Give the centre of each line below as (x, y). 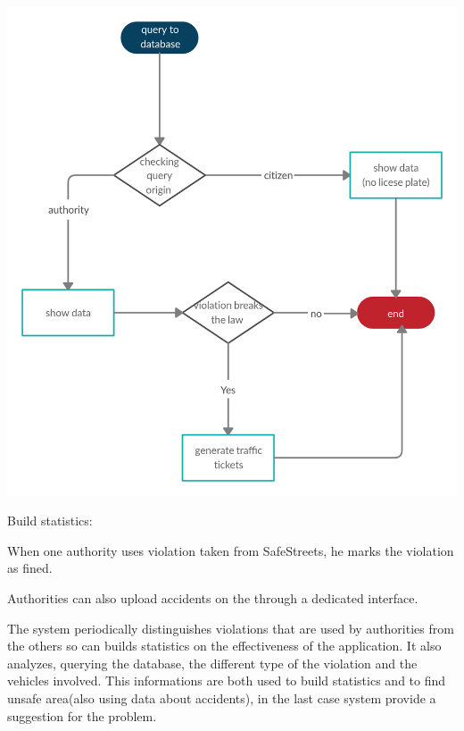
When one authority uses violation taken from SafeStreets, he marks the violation (231, 550)
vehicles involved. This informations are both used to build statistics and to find (227, 681)
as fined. (30, 568)
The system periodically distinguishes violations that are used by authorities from (231, 628)
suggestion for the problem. (82, 715)
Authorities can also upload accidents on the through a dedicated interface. (213, 598)
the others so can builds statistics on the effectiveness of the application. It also (224, 646)
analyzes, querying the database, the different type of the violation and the (212, 663)
